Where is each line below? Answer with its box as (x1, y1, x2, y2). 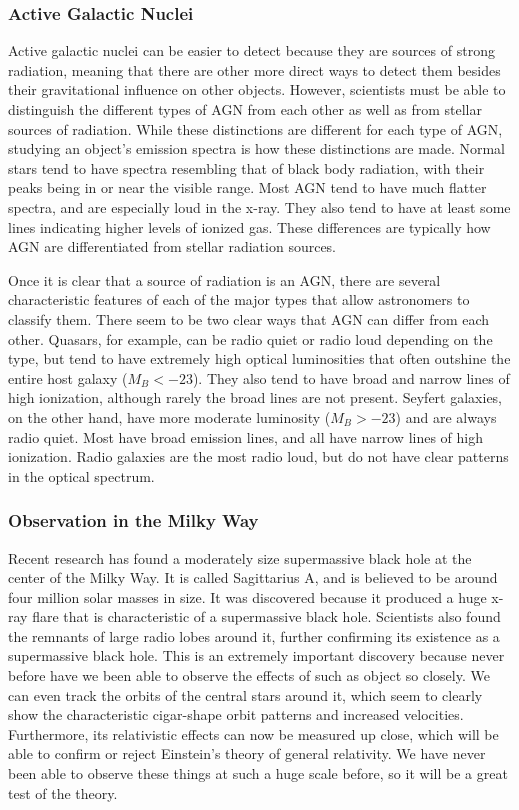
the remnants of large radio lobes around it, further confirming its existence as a (8, 625, 500, 646)
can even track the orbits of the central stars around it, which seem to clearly (8, 684, 483, 705)
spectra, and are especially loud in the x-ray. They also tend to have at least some (8, 196, 511, 217)
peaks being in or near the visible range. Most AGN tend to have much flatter (8, 177, 487, 198)
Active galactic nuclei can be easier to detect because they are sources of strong (8, 40, 495, 61)
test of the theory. (8, 782, 118, 803)
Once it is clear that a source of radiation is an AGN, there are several (8, 269, 441, 290)
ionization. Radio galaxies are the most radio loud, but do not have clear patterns (8, 446, 509, 467)
